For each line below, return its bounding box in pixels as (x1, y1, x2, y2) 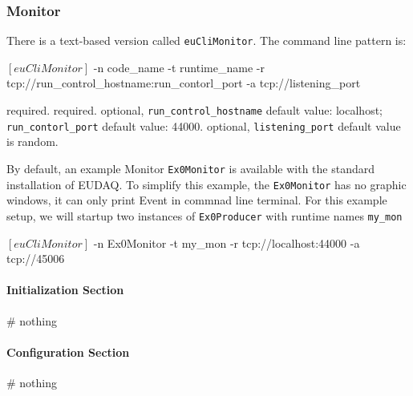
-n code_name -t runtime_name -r (93, 59, 265, 75)
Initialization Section (6, 281, 124, 298)
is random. (6, 133, 59, 150)
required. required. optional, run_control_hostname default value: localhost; (6, 102, 383, 119)
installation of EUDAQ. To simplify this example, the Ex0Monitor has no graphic (6, 176, 407, 192)
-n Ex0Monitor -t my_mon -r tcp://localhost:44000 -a (93, 234, 360, 251)
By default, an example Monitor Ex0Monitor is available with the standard (6, 160, 375, 176)
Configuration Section (6, 343, 130, 360)
